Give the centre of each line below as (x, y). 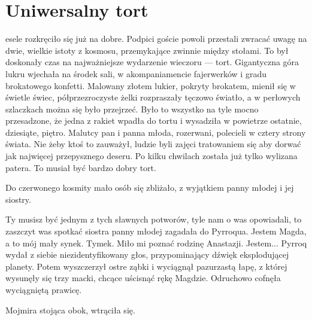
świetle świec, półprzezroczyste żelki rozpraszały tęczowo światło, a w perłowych (153, 97)
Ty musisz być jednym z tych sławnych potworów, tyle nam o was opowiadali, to (154, 219)
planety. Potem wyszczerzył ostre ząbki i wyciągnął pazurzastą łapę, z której (146, 266)
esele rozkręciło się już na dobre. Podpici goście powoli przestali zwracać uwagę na (156, 39)
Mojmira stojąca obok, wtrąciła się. (70, 310)
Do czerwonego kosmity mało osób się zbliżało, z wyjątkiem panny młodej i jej (150, 188)
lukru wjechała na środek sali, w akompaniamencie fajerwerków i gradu (136, 73)
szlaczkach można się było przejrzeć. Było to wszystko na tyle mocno (132, 109)
